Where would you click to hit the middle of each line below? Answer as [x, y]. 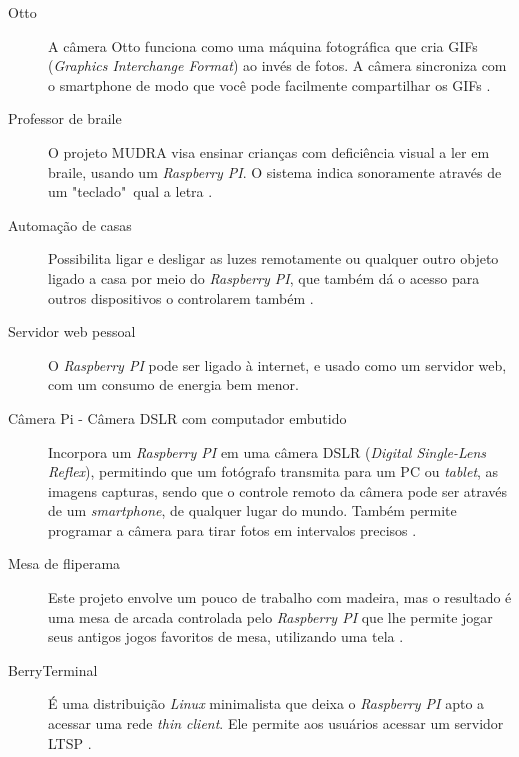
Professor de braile [65, 118]
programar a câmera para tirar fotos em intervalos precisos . [232, 529]
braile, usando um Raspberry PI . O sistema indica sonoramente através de [275, 171]
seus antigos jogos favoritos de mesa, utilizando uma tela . [226, 636]
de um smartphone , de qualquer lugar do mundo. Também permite [252, 510]
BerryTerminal [53, 669]
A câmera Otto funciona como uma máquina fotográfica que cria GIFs [263, 45]
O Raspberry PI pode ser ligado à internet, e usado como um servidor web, [277, 364]
